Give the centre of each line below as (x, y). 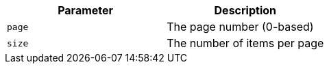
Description (245, 10)
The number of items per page (245, 43)
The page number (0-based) (240, 27)
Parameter (86, 10)
